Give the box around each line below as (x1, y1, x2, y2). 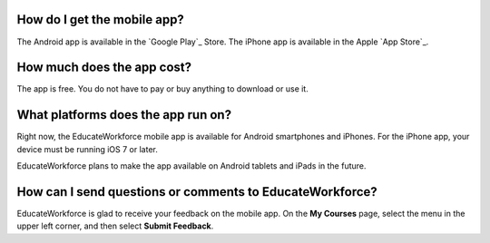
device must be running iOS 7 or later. (16, 143, 158, 154)
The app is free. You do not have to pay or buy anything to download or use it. (16, 83, 309, 94)
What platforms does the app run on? (16, 107, 231, 122)
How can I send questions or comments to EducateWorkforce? (16, 184, 378, 199)
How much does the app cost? (16, 60, 192, 75)
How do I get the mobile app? (16, 12, 185, 27)
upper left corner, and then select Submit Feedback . (16, 220, 214, 231)
